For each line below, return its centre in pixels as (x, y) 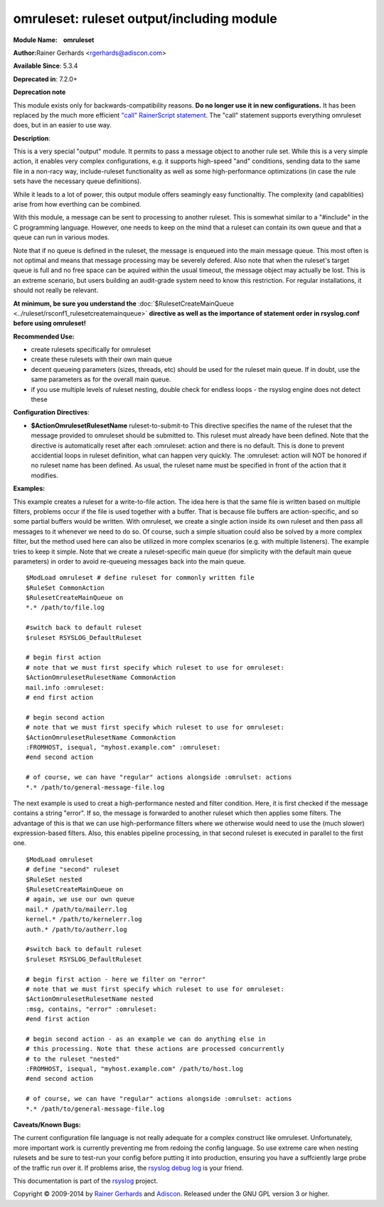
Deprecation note (39, 92)
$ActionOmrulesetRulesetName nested (90, 999)
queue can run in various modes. (62, 237)
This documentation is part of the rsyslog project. (86, 1181)
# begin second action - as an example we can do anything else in (146, 1039)
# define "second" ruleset (73, 870)
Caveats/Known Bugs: (47, 1125)
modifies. (44, 475)
